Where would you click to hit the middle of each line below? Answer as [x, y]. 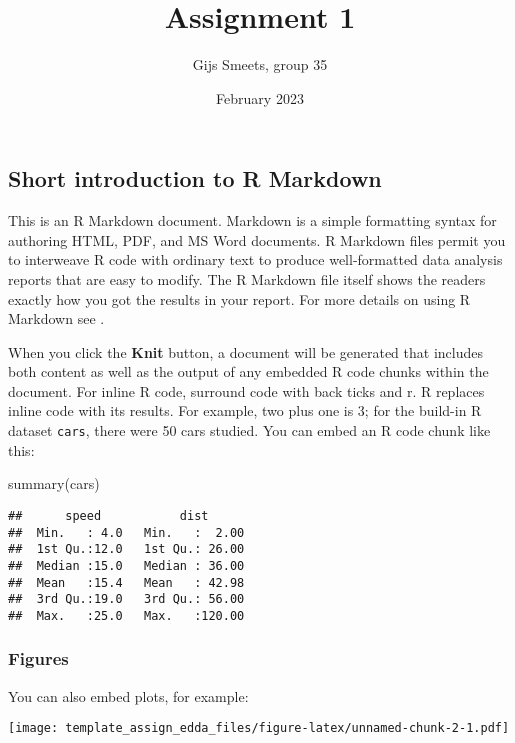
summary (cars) [54, 483]
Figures [38, 658]
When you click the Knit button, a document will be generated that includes [245, 351]
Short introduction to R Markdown [195, 178]
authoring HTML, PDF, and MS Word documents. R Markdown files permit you [257, 239]
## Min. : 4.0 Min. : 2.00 [126, 532]
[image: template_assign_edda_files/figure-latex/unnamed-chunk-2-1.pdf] [259, 728]
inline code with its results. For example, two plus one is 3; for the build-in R [245, 410]
